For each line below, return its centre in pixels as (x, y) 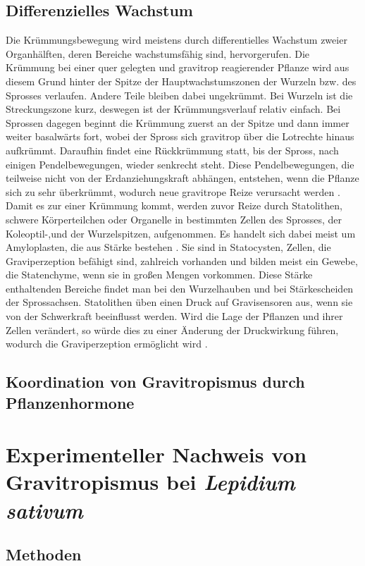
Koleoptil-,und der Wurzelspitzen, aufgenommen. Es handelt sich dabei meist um (181, 233)
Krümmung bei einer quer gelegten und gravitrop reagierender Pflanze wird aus (178, 67)
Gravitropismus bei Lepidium (150, 482)
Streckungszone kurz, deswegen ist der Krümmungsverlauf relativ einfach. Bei (173, 109)
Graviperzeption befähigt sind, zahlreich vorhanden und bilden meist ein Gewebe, (182, 260)
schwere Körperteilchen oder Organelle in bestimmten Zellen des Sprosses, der (174, 219)
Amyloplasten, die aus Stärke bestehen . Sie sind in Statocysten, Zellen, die (168, 247)
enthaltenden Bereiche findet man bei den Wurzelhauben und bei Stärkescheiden (180, 288)
